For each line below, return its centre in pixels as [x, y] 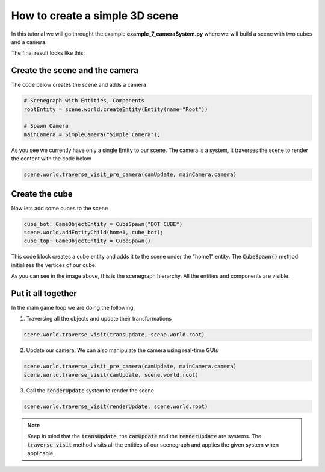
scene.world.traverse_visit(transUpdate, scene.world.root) [114, 335]
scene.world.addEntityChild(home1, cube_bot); [94, 233]
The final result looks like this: [48, 53]
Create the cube [42, 194]
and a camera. [29, 42]
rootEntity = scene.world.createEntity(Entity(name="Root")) [116, 109]
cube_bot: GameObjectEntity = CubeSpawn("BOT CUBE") [103, 224]
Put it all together [44, 293]
